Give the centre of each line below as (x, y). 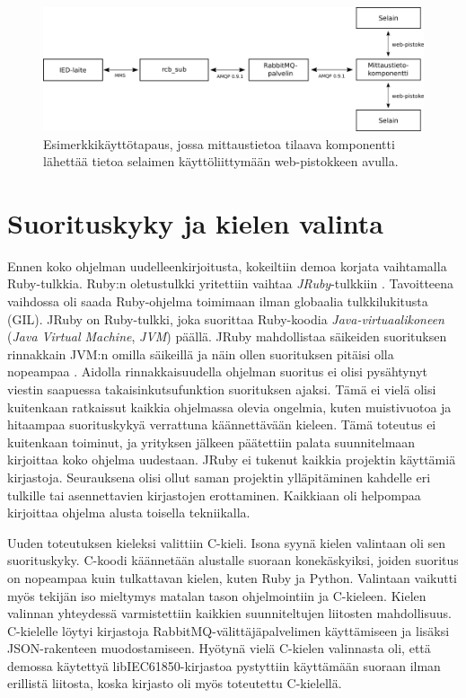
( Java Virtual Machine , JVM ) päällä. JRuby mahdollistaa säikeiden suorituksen (227, 336)
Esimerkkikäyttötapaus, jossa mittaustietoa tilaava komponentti (219, 143)
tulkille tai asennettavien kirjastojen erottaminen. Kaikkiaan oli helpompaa (214, 495)
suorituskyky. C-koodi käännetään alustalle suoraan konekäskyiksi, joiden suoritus (233, 560)
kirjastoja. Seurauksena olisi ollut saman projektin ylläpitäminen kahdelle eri (219, 477)
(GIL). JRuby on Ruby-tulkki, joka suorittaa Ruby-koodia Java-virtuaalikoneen (226, 318)
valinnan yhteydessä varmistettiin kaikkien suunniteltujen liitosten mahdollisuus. (229, 613)
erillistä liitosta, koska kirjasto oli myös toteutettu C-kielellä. (175, 683)
